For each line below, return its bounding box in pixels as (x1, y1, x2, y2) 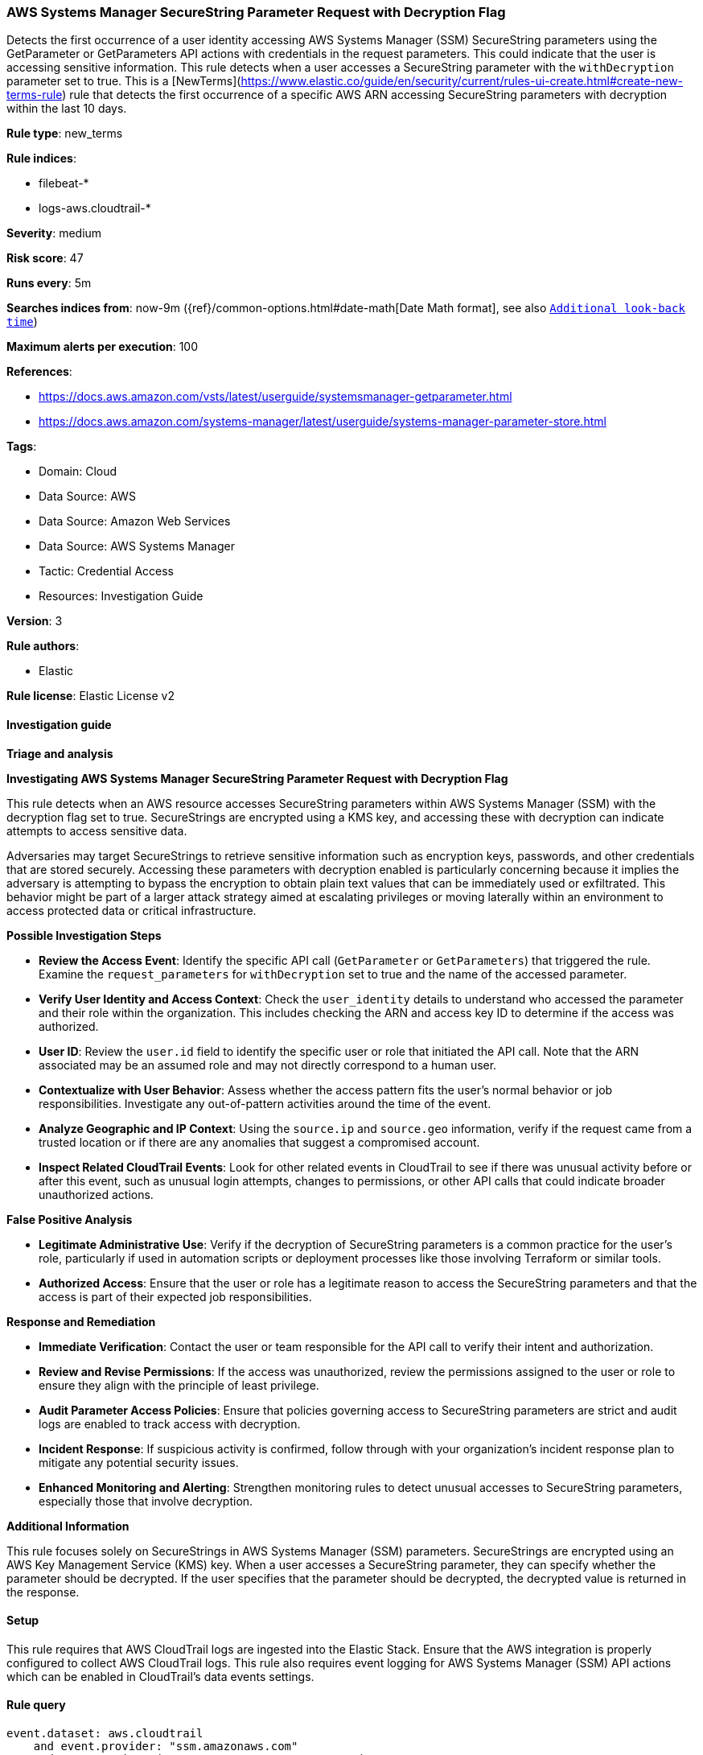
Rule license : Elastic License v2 (6, 689, 175, 703)
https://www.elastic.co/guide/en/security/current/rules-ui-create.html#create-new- (240, 74, 684, 89)
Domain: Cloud (39, 464, 117, 479)
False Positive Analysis (6, 1212, 133, 1226)
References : (6, 365, 72, 379)
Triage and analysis (6, 746, 113, 760)
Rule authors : (6, 639, 80, 653)
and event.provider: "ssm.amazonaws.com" (33, 1740, 298, 1753)
